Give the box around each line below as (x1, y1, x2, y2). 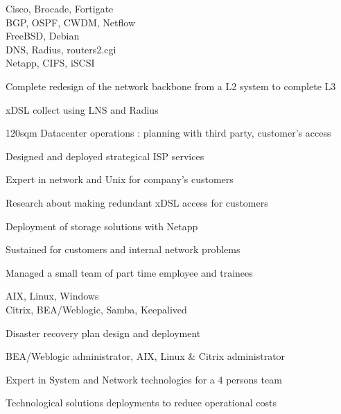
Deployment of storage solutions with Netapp (6, 218, 198, 233)
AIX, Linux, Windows (6, 288, 99, 303)
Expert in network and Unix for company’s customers (6, 172, 234, 187)
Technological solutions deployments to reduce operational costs (6, 395, 277, 410)
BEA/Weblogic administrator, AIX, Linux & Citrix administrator (6, 349, 286, 363)
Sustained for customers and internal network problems (6, 242, 241, 257)
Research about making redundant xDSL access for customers (6, 195, 268, 209)
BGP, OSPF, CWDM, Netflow (6, 15, 135, 29)
